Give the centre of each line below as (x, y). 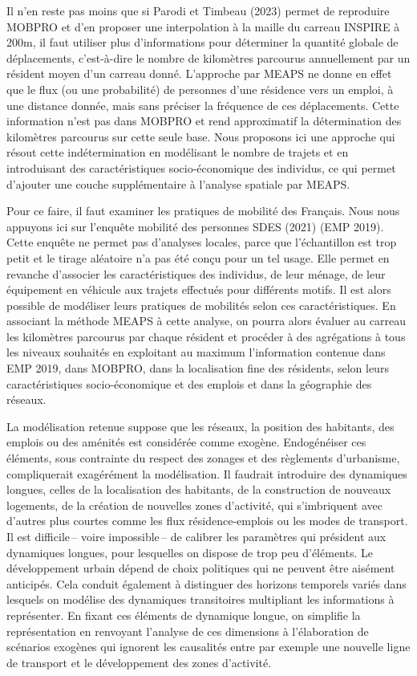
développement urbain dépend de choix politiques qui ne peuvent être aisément (201, 568)
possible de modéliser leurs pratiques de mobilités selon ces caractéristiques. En (201, 305)
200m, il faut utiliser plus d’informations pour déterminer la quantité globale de (202, 42)
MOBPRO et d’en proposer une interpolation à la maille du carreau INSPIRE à (203, 26)
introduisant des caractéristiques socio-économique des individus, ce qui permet (201, 167)
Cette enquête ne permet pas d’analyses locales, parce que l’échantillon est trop (202, 242)
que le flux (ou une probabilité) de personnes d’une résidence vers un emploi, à (200, 89)
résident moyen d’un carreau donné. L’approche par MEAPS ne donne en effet (199, 73)
